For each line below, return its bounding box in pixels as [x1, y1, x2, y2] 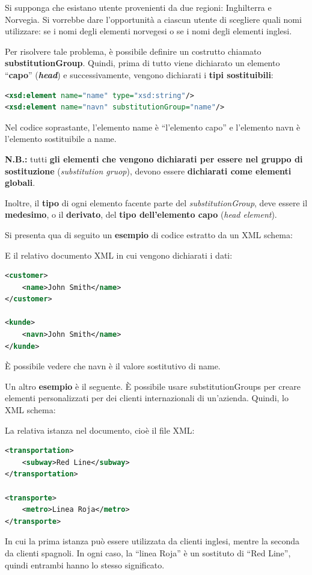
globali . [5, 176, 35, 189]
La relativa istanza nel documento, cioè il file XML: [5, 423, 195, 436]
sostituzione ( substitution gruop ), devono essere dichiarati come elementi [5, 164, 292, 177]
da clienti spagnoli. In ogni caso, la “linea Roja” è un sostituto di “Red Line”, [5, 546, 291, 559]
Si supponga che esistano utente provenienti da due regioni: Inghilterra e [5, 1, 272, 13]
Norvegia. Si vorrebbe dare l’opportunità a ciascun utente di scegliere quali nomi [5, 13, 302, 25]
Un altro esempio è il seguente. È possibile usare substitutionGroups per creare [5, 380, 301, 392]
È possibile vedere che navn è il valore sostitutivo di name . [5, 360, 221, 372]
